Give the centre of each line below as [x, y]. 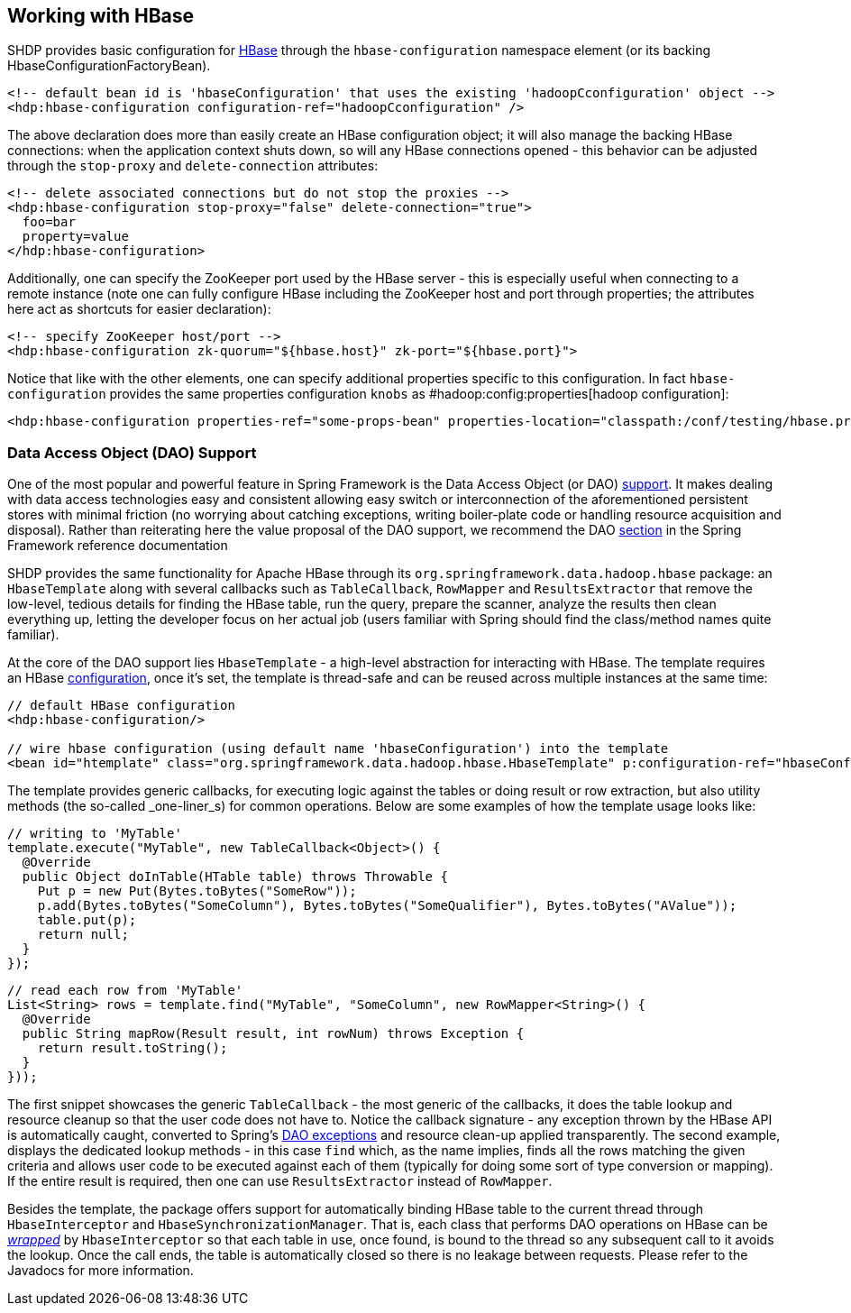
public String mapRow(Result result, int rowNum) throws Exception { [273, 1034]
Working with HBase [101, 16]
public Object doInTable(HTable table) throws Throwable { [235, 877]
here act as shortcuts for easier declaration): [139, 309]
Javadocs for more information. [101, 1271]
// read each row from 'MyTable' [125, 991]
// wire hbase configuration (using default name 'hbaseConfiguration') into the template [338, 749]
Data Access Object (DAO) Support [132, 452]
